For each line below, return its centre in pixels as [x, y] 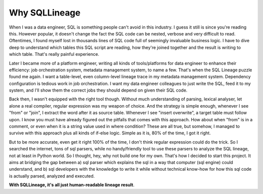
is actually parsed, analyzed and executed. [52, 176]
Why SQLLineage [45, 13]
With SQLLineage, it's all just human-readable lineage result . [72, 185]
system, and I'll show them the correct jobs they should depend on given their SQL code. [98, 90]
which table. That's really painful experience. [54, 54]
